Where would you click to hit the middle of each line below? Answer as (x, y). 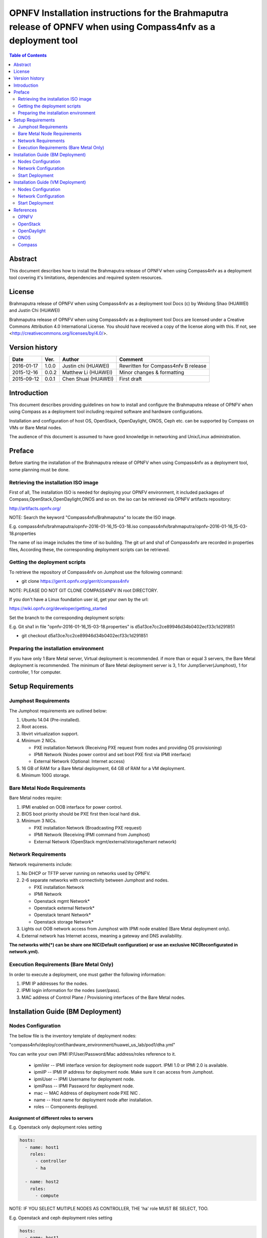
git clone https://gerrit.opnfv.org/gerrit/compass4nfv (75, 581)
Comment (131, 360)
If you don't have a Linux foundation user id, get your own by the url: (79, 599)
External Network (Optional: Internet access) (79, 761)
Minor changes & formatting (152, 372)
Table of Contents (28, 55)
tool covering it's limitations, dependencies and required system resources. (86, 277)
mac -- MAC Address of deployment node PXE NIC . (87, 1093)
